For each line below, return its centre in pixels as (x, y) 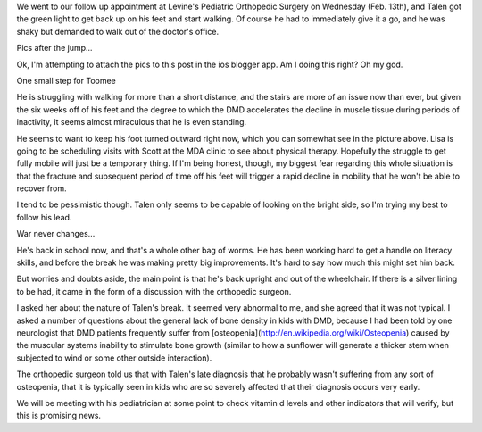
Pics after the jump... (54, 48)
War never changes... (56, 234)
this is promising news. (59, 416)
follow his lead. (44, 217)
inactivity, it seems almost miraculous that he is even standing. (132, 122)
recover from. (42, 188)
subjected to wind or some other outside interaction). (114, 358)
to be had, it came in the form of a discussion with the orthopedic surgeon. (154, 291)
